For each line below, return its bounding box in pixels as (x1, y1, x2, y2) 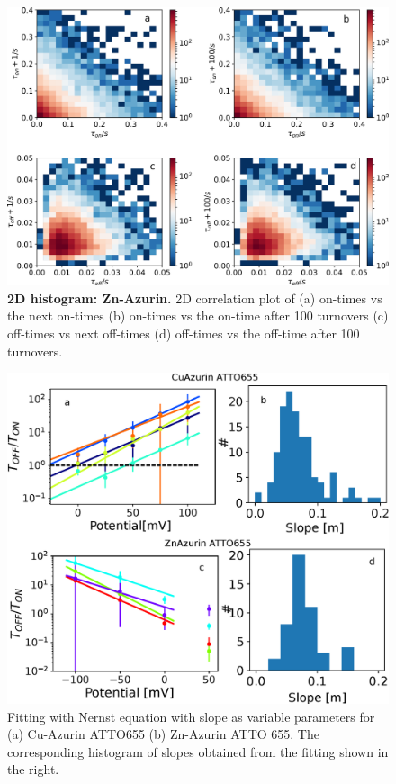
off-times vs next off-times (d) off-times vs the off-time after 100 (7, 324, 360, 343)
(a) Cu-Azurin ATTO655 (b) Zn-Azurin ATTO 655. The (7, 725, 319, 743)
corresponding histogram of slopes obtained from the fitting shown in (7, 742, 389, 761)
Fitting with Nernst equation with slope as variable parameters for (7, 707, 375, 725)
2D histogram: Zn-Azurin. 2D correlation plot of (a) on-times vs (7, 288, 382, 307)
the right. (7, 760, 59, 779)
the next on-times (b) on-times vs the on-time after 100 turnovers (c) (7, 306, 389, 325)
